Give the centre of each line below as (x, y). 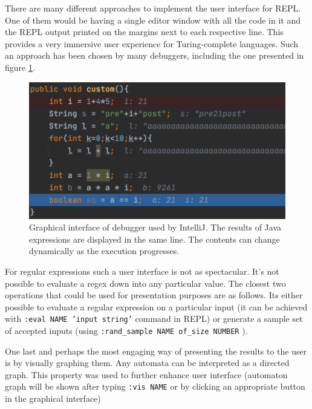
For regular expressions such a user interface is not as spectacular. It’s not (142, 271)
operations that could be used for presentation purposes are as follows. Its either (154, 295)
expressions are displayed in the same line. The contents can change (154, 239)
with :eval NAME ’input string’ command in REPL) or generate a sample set (154, 319)
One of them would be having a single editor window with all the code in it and (153, 20)
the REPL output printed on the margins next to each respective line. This (144, 32)
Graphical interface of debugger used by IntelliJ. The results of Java (155, 227)
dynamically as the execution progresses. (104, 251)
